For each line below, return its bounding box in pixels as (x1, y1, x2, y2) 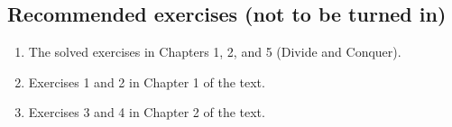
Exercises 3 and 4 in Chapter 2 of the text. (28, 103, 265, 122)
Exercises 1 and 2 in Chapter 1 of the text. (28, 72, 265, 91)
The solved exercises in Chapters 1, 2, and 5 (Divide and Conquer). (28, 42, 401, 61)
